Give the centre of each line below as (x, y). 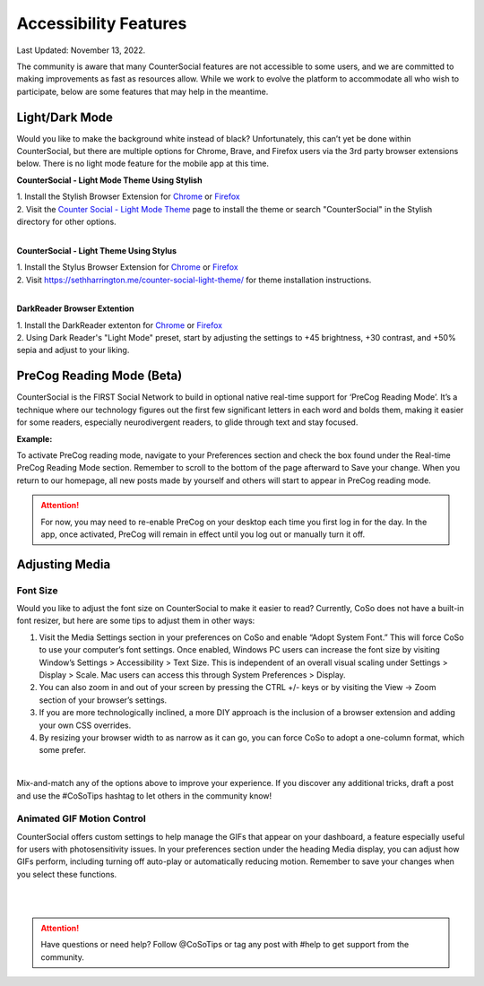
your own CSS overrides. (85, 725)
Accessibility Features (102, 23)
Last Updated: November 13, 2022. (81, 50)
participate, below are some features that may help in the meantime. (143, 91)
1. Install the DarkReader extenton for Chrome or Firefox (120, 325)
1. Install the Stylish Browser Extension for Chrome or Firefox (129, 196)
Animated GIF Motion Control (82, 818)
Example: (35, 438)
